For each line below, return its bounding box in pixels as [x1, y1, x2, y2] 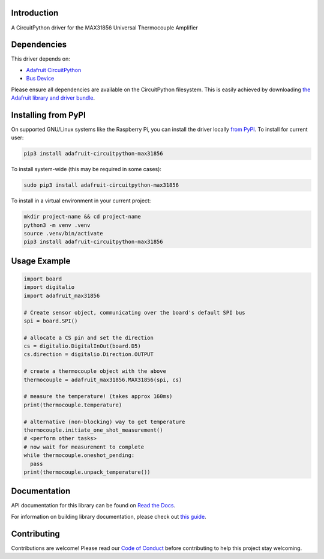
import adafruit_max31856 [23, 292, 100, 299]
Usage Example [11, 256, 71, 266]
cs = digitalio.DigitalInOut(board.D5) [23, 343, 141, 349]
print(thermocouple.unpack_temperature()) [23, 468, 151, 476]
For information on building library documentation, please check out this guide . [11, 513, 206, 520]
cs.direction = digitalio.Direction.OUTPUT [23, 351, 154, 358]
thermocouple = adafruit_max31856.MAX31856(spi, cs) [23, 376, 182, 383]
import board [23, 275, 62, 282]
